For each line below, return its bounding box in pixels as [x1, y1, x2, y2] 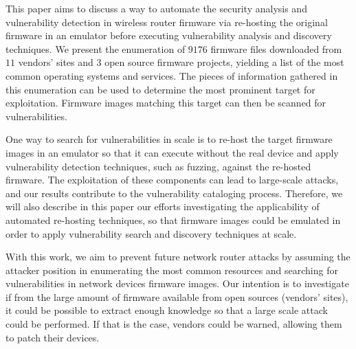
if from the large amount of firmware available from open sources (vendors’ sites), [5, 289, 348, 304]
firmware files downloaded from [210, 41, 342, 56]
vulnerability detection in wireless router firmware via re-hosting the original [5, 14, 328, 29]
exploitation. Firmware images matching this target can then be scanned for [5, 95, 326, 110]
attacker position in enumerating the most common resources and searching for [5, 262, 338, 277]
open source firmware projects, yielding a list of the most [104, 55, 344, 69]
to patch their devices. [5, 330, 100, 344]
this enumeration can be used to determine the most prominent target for [5, 82, 315, 96]
